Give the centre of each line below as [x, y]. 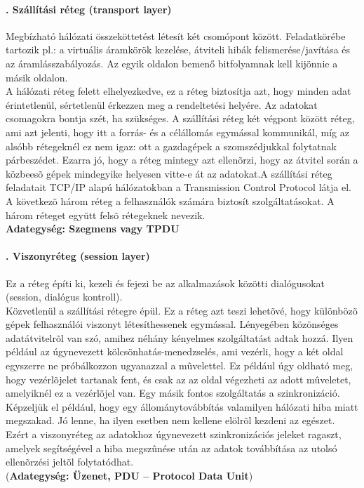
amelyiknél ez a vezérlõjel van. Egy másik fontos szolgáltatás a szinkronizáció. [173, 393]
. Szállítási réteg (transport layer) [89, 9]
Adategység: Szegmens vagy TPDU [93, 229]
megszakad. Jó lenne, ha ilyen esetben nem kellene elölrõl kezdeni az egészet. [170, 420]
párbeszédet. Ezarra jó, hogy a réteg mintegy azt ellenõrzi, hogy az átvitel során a [182, 160]
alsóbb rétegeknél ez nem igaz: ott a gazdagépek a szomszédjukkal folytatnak [171, 146]
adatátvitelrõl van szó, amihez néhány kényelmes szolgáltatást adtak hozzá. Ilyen [180, 337]
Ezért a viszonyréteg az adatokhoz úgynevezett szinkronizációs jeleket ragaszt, [174, 434]
